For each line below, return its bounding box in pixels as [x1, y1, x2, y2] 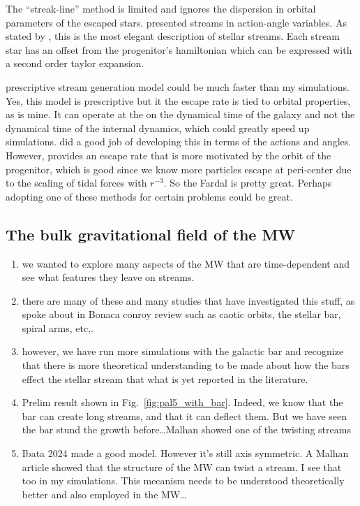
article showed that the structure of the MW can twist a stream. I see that [22, 459, 342, 474]
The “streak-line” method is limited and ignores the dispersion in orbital [6, 1, 316, 15]
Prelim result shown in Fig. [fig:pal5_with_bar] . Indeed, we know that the [22, 395, 343, 410]
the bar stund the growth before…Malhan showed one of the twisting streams [22, 422, 351, 437]
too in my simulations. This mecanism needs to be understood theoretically [22, 473, 345, 488]
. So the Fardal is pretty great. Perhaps [163, 175, 332, 190]
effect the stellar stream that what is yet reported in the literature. [22, 371, 308, 386]
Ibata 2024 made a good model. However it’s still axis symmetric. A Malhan [22, 446, 349, 461]
